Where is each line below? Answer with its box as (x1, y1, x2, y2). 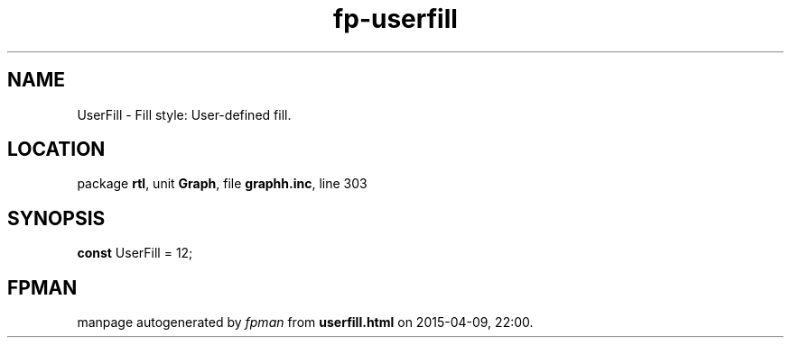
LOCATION (7, 138, 106, 161)
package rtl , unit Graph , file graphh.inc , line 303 (77, 176, 368, 192)
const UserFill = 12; (77, 245, 193, 261)
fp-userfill (333, 4, 458, 34)
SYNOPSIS (7, 206, 106, 230)
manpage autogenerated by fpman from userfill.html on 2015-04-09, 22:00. (77, 314, 534, 331)
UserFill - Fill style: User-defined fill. (77, 106, 292, 123)
